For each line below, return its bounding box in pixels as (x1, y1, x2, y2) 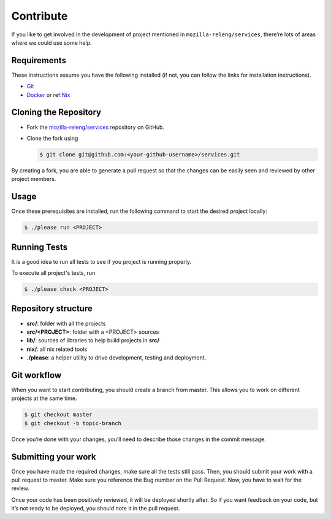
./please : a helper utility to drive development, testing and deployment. (26, 354, 207, 361)
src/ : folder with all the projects (26, 320, 106, 327)
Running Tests (11, 242, 67, 252)
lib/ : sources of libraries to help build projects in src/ (26, 337, 159, 344)
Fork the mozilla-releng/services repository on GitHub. (26, 123, 165, 131)
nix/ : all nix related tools (26, 345, 88, 353)
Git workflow (11, 370, 62, 380)
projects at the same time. (11, 394, 77, 402)
